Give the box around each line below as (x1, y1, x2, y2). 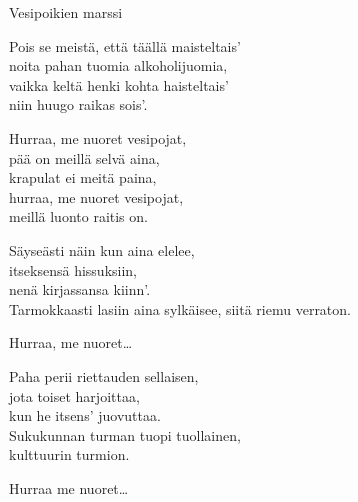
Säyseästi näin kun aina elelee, (9, 239, 195, 260)
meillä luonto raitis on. (9, 206, 148, 227)
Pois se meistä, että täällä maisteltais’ (9, 35, 241, 56)
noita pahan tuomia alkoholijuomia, (9, 55, 228, 76)
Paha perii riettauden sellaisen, (9, 365, 199, 386)
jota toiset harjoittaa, (9, 385, 140, 406)
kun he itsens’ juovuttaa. (9, 405, 161, 426)
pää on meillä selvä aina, (9, 147, 160, 168)
